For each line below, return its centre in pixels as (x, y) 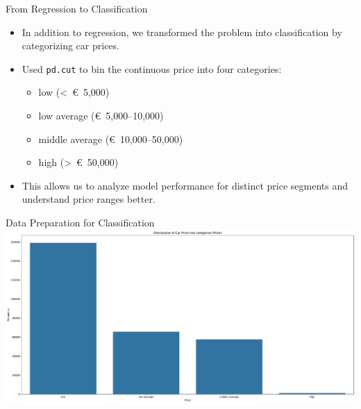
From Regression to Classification (77, 8)
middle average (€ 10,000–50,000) (111, 139)
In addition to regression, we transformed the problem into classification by (182, 32)
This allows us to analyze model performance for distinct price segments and (185, 185)
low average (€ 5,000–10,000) (101, 116)
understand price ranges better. (89, 199)
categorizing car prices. (70, 45)
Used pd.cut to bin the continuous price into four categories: (152, 68)
